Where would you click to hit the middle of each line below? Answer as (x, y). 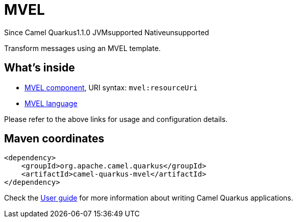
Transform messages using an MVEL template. (82, 48)
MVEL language (51, 103)
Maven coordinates (54, 139)
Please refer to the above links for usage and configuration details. (116, 119)
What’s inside (40, 68)
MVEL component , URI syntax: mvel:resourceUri (111, 87)
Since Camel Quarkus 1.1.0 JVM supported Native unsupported (107, 32)
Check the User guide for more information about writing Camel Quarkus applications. (149, 198)
